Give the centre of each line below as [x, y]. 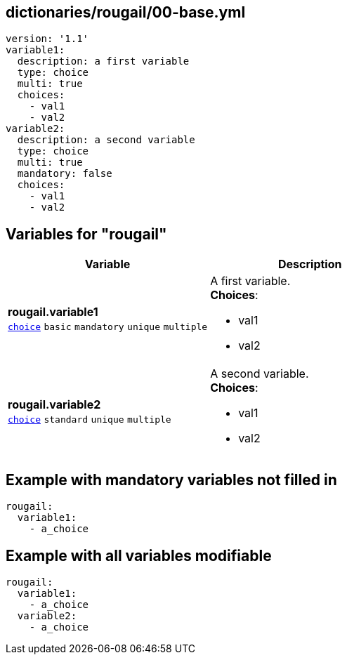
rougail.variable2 [54, 405]
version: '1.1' [47, 39]
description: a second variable [106, 140]
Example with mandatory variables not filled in [171, 480]
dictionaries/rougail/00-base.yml [126, 12]
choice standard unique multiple [90, 420]
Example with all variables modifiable [139, 555]
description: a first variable [103, 61]
